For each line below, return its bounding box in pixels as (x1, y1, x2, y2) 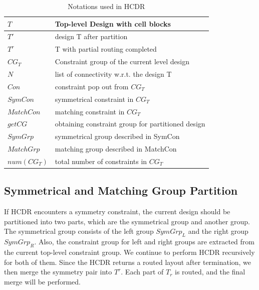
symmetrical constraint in (55, 93, 134, 104)
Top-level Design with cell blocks (55, 18, 171, 29)
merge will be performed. (4, 276, 81, 286)
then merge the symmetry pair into (4, 266, 112, 277)
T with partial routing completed (55, 44, 157, 54)
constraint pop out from (55, 81, 129, 91)
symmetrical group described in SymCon (55, 131, 180, 141)
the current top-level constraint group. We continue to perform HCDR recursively (4, 246, 255, 257)
